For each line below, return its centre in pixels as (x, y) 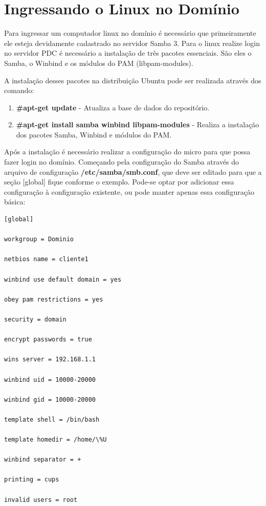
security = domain (35, 319)
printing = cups (32, 480)
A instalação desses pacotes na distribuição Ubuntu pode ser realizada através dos (133, 80)
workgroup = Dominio (39, 239)
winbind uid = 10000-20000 (50, 379)
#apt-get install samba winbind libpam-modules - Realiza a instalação (138, 124)
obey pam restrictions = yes (54, 299)
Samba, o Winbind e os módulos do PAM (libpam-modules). (99, 63)
